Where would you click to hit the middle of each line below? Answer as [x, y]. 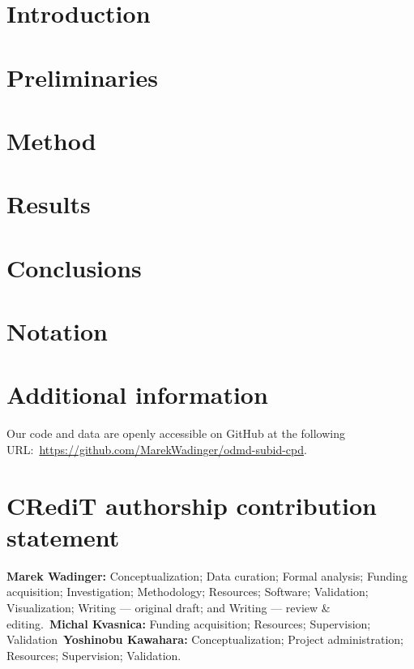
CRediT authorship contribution [192, 505]
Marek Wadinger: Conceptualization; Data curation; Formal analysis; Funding [207, 575]
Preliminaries [82, 77]
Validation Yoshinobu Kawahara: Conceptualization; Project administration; [205, 639]
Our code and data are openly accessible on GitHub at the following [176, 433]
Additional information [137, 395]
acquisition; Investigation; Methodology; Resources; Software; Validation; [188, 592]
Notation [57, 331]
